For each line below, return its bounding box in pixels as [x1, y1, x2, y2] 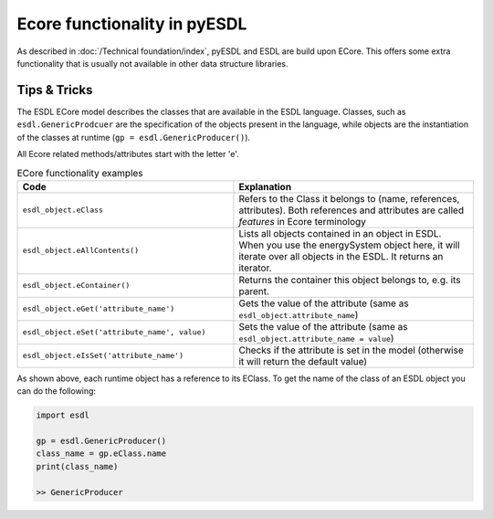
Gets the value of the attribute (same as [238, 297, 410, 310]
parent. [238, 284, 269, 297]
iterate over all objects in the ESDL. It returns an [238, 249, 444, 262]
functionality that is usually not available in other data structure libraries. [16, 58, 288, 69]
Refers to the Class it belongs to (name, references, [238, 192, 460, 205]
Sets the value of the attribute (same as [238, 320, 408, 333]
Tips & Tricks [16, 82, 93, 98]
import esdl [36, 410, 90, 420]
